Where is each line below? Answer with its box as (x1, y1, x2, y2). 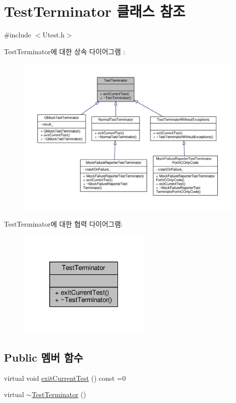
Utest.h (42, 30, 65, 40)
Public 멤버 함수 (4, 349, 83, 365)
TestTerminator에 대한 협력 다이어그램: (4, 218, 123, 229)
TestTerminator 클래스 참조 (4, 1, 185, 21)
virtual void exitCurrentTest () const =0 (4, 372, 126, 383)
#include (4, 30, 31, 40)
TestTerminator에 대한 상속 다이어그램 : (4, 46, 125, 56)
